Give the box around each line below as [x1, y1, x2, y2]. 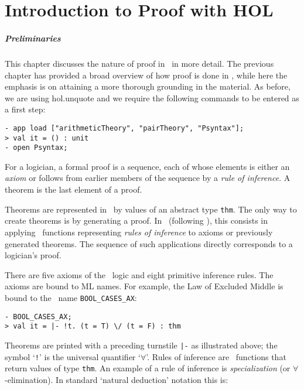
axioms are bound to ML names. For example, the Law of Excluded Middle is [5, 280, 283, 292]
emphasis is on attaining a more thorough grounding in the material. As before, [5, 80, 291, 93]
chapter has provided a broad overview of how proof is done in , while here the [5, 69, 288, 81]
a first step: [5, 103, 46, 115]
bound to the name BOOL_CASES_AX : [5, 291, 137, 303]
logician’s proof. [5, 249, 62, 261]
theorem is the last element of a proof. [5, 183, 142, 196]
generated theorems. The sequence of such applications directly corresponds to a [5, 237, 293, 249]
